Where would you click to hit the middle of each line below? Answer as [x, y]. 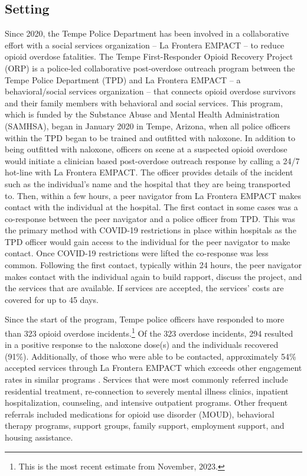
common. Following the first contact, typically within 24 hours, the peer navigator [153, 265]
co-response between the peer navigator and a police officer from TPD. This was [150, 218]
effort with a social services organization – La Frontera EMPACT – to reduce [145, 45]
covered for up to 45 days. [52, 299]
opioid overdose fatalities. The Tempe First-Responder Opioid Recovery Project [149, 56]
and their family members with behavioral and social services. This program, [144, 102]
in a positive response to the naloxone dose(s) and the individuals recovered [142, 345]
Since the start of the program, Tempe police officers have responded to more [145, 319]
